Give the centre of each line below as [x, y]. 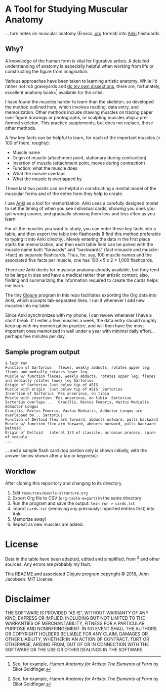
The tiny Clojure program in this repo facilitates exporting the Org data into [81, 295]
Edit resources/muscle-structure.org [50, 493]
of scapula [16, 437]
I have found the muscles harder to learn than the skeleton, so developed [80, 102]
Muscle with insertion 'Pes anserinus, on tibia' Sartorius [68, 398]
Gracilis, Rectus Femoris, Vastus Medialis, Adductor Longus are [74, 411]
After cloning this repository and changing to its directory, [64, 483]
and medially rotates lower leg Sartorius [49, 381]
